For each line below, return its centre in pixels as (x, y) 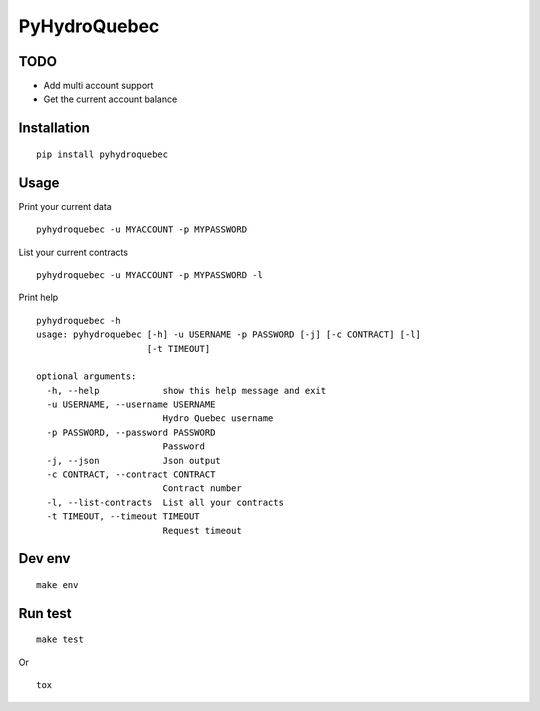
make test (60, 639)
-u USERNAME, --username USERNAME (131, 404)
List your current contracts (73, 252)
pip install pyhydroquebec (102, 154)
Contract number (202, 488)
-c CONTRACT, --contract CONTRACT (131, 474)
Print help (38, 297)
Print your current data (65, 206)
